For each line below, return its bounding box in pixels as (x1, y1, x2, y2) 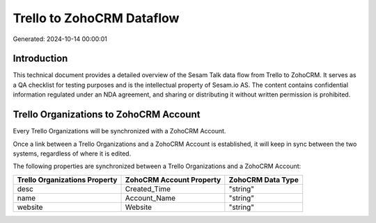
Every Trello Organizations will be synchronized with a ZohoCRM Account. (13, 127, 226, 135)
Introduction (13, 53, 68, 65)
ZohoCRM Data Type (228, 174, 299, 184)
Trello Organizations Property (17, 174, 118, 184)
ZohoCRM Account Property (125, 174, 221, 184)
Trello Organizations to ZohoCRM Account (13, 108, 201, 121)
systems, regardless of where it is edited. (13, 149, 132, 158)
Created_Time (125, 184, 171, 194)
